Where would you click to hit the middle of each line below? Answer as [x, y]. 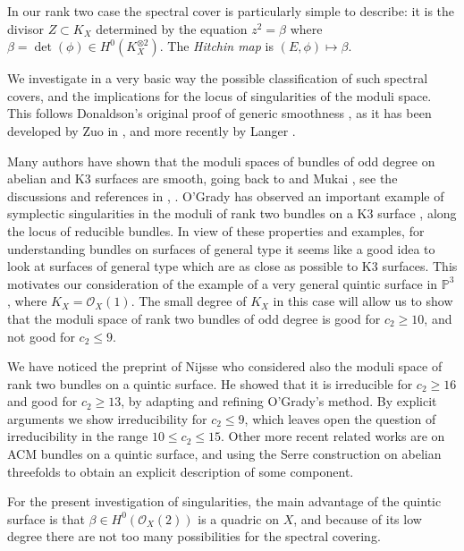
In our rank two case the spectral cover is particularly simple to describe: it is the [231, 11]
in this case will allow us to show [363, 301]
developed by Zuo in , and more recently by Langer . [152, 130]
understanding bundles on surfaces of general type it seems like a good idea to [221, 248]
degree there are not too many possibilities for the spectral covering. [194, 536]
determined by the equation [172, 28]
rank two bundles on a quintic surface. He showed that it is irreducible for [210, 383]
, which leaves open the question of [340, 418]
